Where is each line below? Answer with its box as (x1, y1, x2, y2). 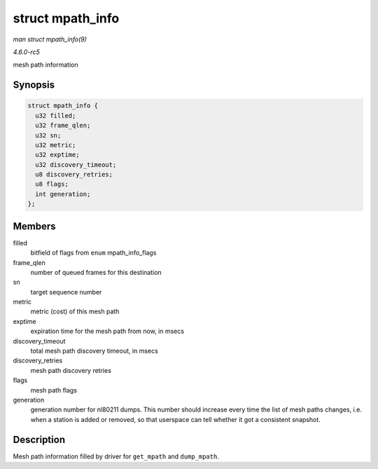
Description (13, 433, 66, 445)
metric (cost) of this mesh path (30, 307, 120, 315)
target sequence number (30, 287, 102, 296)
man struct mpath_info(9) (13, 35, 87, 43)
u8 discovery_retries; (35, 170, 113, 179)
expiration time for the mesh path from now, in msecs (30, 327, 185, 336)
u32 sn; (35, 131, 62, 140)
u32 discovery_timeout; (35, 161, 117, 168)
